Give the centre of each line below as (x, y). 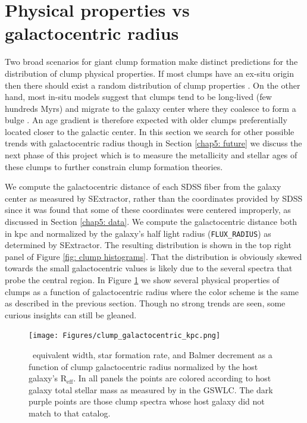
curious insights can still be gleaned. (71, 314)
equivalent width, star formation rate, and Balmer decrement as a (152, 355)
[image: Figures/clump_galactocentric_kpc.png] (125, 336)
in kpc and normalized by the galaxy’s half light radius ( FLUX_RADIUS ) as (138, 233)
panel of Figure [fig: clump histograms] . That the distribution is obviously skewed (153, 256)
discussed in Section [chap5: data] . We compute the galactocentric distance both (151, 222)
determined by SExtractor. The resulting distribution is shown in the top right (148, 245)
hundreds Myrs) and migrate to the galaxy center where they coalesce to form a (151, 108)
